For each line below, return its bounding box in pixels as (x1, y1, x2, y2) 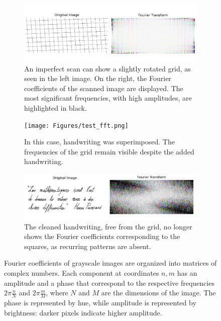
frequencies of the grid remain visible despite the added (24, 146, 194, 156)
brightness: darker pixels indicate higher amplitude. (4, 307, 162, 317)
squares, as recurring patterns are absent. (24, 240, 151, 251)
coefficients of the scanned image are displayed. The (24, 83, 183, 93)
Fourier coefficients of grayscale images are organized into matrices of (4, 258, 217, 268)
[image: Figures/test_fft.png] (24, 122, 129, 129)
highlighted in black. (24, 102, 87, 113)
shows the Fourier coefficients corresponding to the (24, 231, 180, 242)
